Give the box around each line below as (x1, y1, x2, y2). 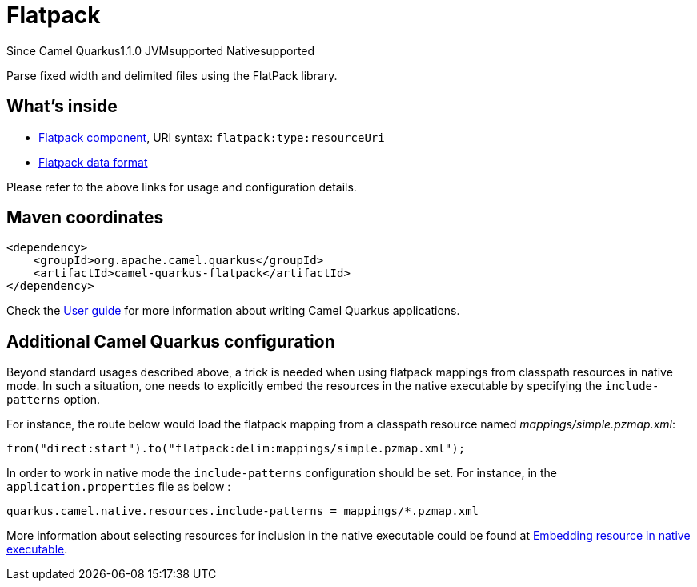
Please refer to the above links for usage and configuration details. (6, 179, 357, 194)
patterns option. (6, 392, 101, 407)
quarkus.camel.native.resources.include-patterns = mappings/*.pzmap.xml (6, 505, 479, 518)
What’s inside (6, 96, 118, 117)
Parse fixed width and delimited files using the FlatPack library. (6, 68, 338, 82)
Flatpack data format (38, 155, 148, 169)
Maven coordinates (6, 207, 164, 228)
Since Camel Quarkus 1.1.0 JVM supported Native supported (6, 43, 315, 58)
